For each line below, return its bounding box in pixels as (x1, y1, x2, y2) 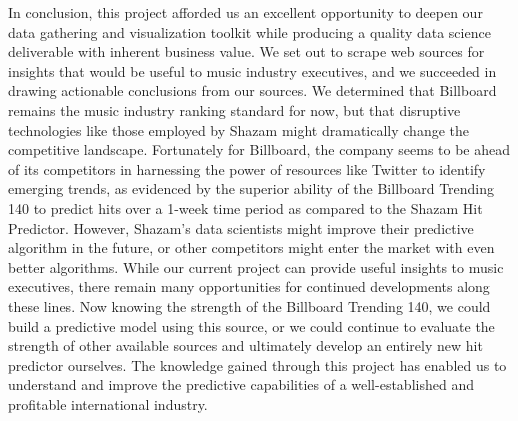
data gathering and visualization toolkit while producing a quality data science (8, 21, 491, 42)
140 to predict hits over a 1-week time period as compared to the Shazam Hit (8, 197, 483, 218)
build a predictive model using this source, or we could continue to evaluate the (8, 315, 495, 336)
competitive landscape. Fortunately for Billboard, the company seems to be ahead (8, 139, 511, 160)
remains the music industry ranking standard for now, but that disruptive (8, 99, 461, 120)
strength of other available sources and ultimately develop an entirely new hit (8, 335, 483, 356)
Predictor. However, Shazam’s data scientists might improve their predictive (8, 217, 474, 238)
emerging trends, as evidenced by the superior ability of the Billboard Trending (8, 178, 495, 199)
